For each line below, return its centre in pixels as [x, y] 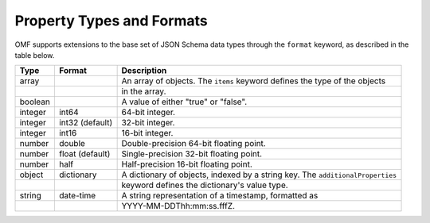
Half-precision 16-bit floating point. [187, 164]
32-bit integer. [148, 123]
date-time [77, 196]
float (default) [84, 154]
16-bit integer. [147, 133]
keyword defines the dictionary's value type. [205, 185]
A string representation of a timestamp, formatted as [220, 196]
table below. [35, 55]
